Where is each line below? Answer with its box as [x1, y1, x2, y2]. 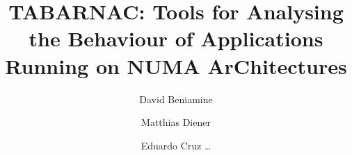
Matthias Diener [141, 115, 211, 129]
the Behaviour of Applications [29, 24, 323, 53]
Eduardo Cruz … [141, 138, 211, 152]
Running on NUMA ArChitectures [5, 51, 347, 80]
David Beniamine [139, 91, 213, 106]
